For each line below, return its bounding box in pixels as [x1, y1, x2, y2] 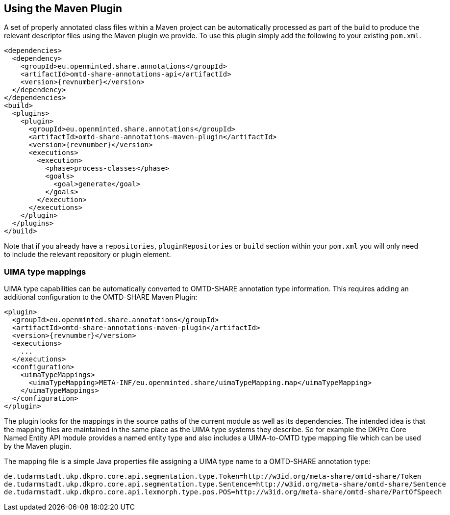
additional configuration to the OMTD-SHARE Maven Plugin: [4, 293, 198, 302]
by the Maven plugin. [4, 442, 72, 451]
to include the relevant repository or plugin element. [4, 250, 171, 259]
